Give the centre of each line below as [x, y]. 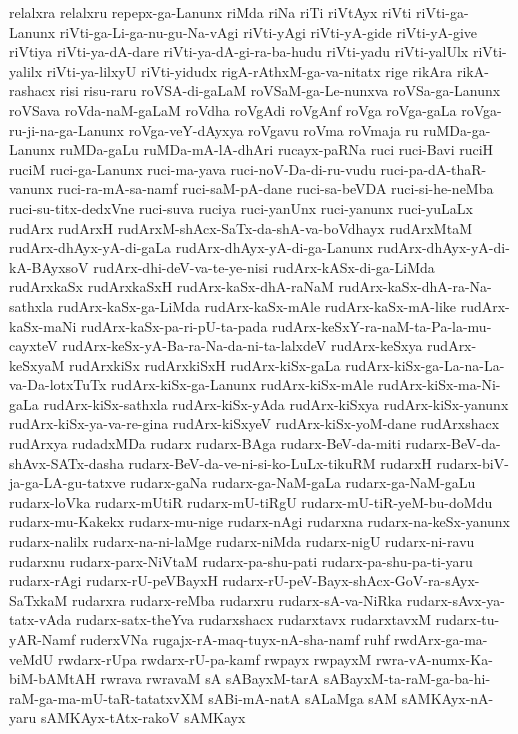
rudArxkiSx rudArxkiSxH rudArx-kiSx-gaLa [204, 364]
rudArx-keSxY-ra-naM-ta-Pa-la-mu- [382, 325]
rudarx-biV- [472, 462]
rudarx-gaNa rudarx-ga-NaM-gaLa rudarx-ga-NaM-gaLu [303, 482]
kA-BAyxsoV [49, 266]
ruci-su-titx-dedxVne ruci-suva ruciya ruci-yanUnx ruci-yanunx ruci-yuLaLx [241, 207]
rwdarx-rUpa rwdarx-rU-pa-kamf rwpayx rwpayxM [214, 658]
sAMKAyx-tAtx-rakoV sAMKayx [143, 717]
